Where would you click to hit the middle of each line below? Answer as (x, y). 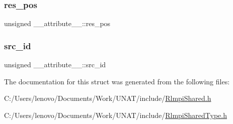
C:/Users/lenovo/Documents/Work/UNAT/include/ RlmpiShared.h (108, 98)
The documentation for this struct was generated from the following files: (117, 81)
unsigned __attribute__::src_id (55, 65)
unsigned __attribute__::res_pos (57, 23)
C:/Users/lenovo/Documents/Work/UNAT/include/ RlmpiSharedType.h (115, 115)
